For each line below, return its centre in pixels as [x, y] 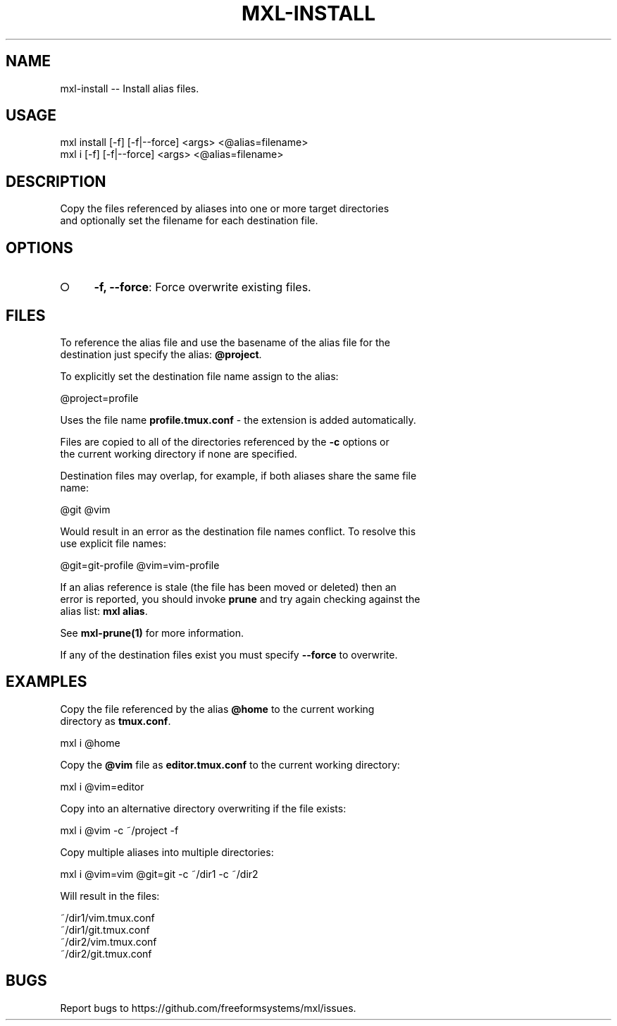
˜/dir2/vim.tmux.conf [108, 941]
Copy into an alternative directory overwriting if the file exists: [203, 808]
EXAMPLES [46, 682]
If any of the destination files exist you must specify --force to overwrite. [229, 654]
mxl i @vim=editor [102, 786]
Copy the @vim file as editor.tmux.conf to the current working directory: [230, 764]
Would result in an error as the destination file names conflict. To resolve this [238, 531]
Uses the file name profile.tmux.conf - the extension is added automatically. [238, 420]
